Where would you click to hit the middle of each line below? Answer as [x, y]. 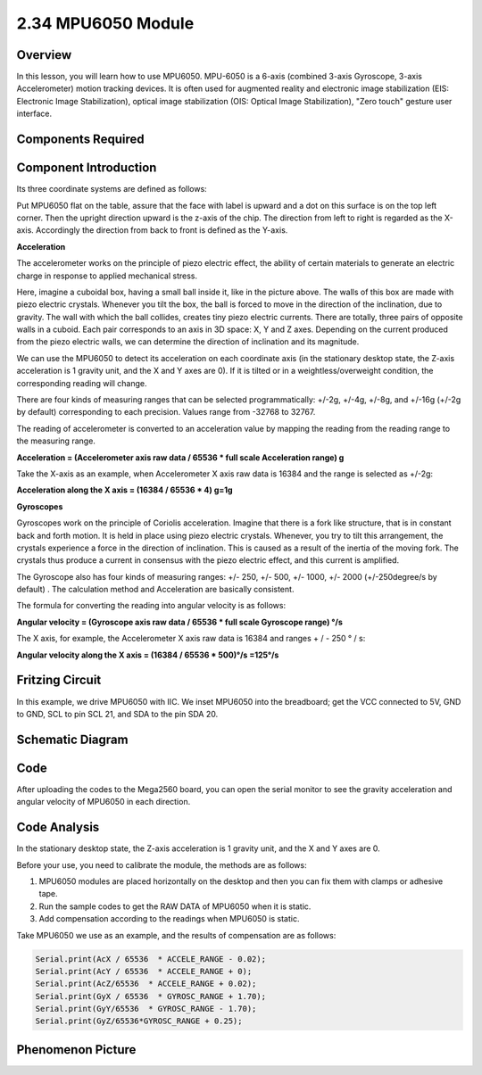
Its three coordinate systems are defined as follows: [112, 189]
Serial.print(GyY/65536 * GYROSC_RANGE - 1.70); [146, 1009]
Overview [44, 55]
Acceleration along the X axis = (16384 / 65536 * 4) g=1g [125, 490]
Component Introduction [87, 168]
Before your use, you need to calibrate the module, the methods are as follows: [162, 864]
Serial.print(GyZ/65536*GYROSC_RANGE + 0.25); [139, 1021]
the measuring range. [56, 441]
